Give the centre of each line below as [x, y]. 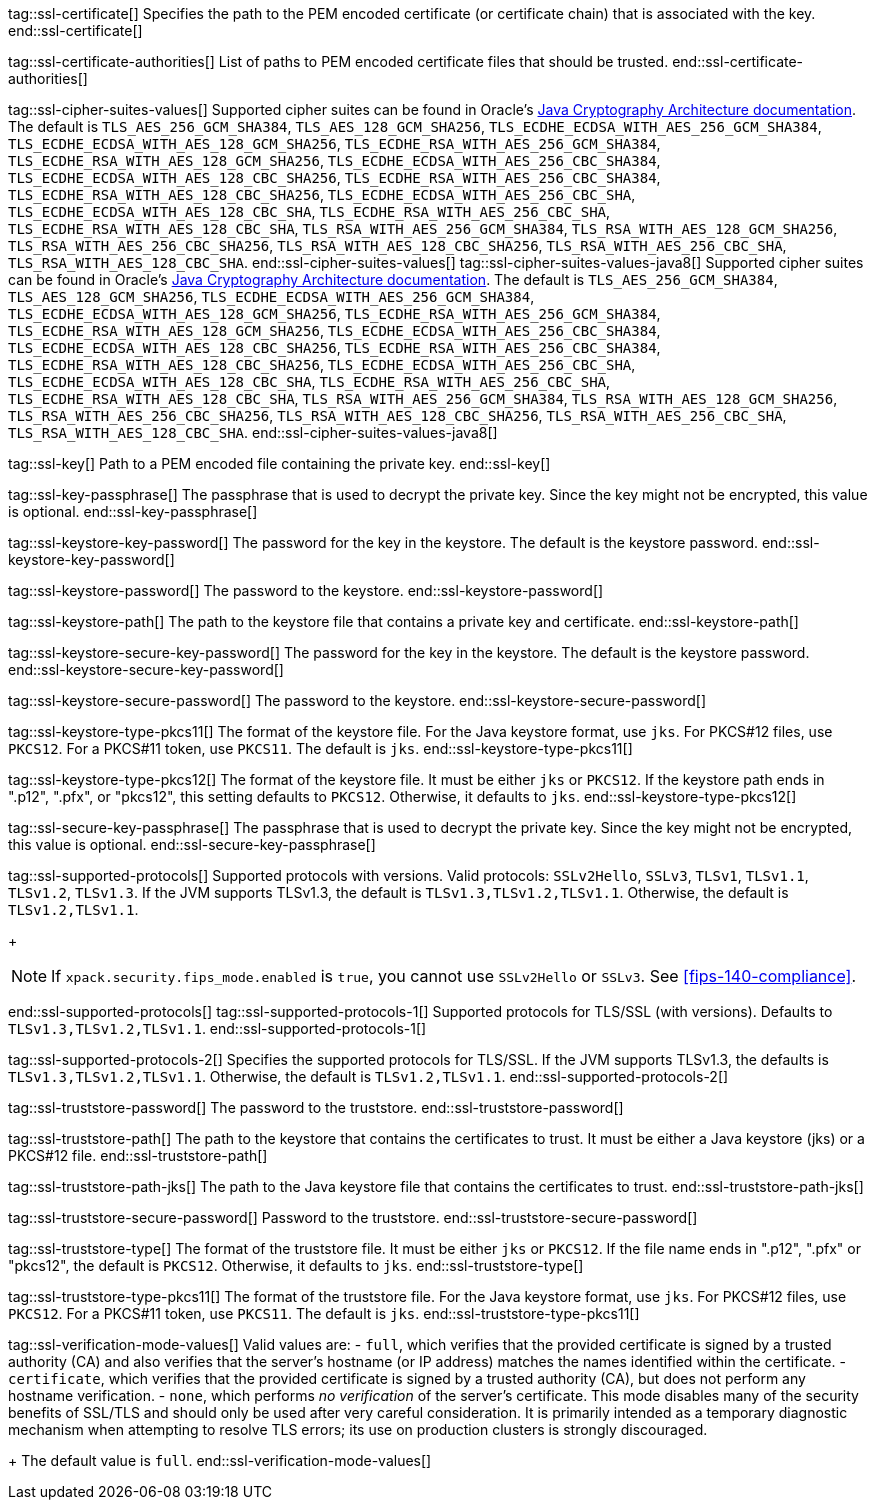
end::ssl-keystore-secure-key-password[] [146, 669]
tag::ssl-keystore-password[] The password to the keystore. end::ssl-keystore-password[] [306, 590]
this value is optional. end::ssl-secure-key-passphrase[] [192, 844]
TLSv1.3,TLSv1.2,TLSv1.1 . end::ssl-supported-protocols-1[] [217, 1028]
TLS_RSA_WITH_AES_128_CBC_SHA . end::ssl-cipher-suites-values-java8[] [253, 432]
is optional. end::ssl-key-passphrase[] [133, 511]
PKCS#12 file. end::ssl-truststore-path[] [138, 1155]
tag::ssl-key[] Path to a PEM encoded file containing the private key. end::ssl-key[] [279, 463]
